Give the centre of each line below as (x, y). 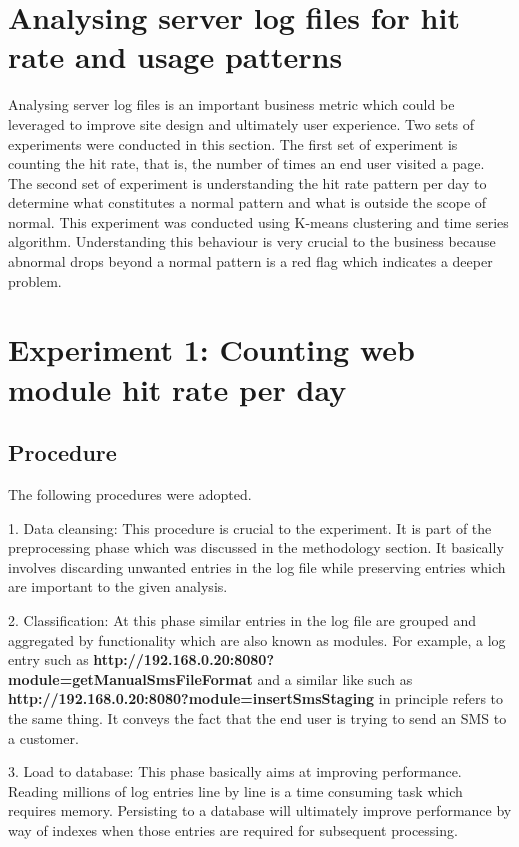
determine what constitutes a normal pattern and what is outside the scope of (247, 202)
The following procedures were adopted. (130, 494)
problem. (35, 280)
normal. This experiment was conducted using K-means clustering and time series (258, 221)
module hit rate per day (177, 388)
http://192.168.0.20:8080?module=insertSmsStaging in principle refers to (256, 698)
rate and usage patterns (175, 56)
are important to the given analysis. (118, 586)
